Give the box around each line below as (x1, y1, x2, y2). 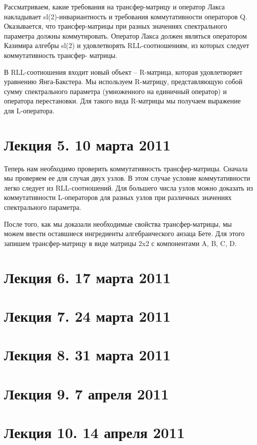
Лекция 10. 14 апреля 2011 (4, 422, 185, 443)
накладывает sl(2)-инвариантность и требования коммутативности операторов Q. (4, 11, 248, 21)
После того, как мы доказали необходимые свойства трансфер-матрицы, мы (4, 218, 232, 229)
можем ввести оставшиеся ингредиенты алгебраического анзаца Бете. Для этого (4, 228, 245, 239)
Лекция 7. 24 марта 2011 (4, 305, 171, 326)
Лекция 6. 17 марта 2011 (4, 267, 171, 287)
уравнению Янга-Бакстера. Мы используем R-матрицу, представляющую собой (4, 76, 243, 87)
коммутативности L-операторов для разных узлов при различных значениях (4, 192, 232, 202)
